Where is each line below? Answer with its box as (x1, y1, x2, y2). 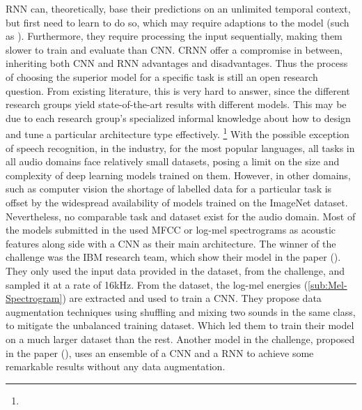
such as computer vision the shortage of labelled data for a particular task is (6, 181, 332, 196)
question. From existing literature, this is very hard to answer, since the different (6, 83, 350, 98)
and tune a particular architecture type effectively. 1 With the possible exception (6, 125, 349, 141)
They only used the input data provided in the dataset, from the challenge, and (6, 263, 345, 278)
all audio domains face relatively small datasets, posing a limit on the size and (6, 154, 340, 169)
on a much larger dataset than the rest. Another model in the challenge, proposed (6, 331, 355, 346)
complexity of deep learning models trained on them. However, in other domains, (6, 167, 351, 182)
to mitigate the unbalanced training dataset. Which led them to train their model (6, 318, 354, 333)
